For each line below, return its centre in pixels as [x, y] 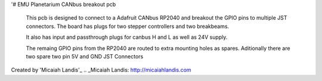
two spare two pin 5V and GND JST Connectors [85, 56]
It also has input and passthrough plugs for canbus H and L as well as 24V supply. [127, 37]
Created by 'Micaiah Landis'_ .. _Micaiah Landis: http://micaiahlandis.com [101, 70]
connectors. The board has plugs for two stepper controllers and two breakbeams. [128, 26]
